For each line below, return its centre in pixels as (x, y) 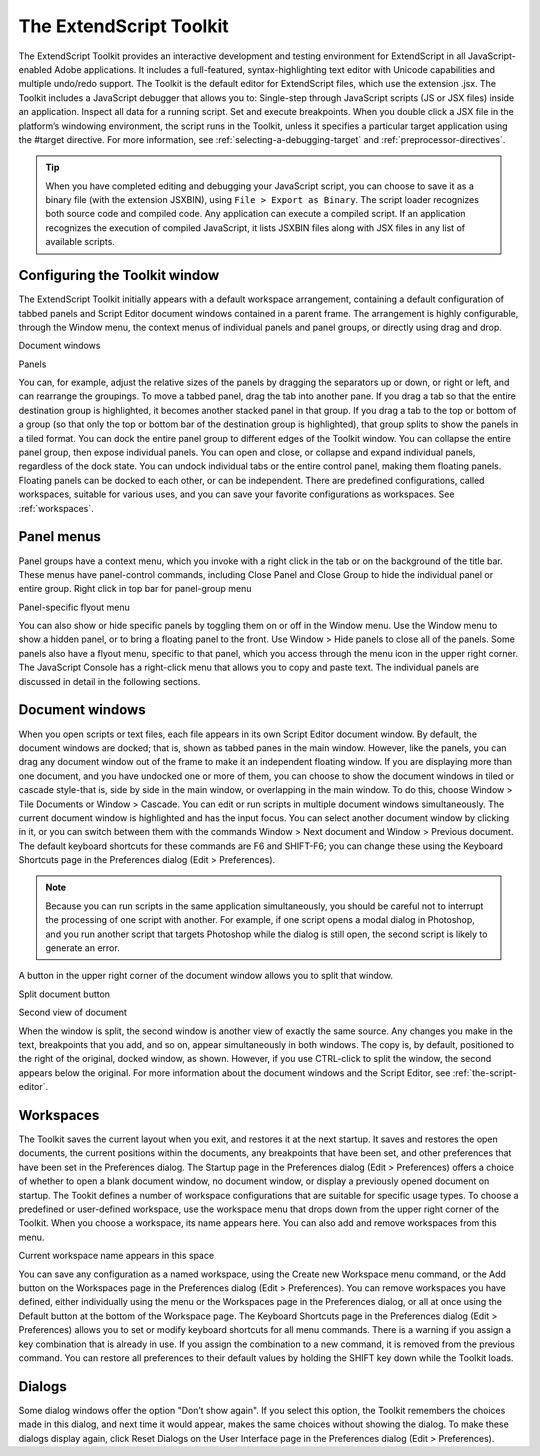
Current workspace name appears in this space (116, 1256)
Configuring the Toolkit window (119, 275)
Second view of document (72, 1012)
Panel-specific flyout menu (74, 607)
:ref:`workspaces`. (56, 508)
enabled (35, 69)
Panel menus (60, 536)
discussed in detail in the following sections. (109, 681)
